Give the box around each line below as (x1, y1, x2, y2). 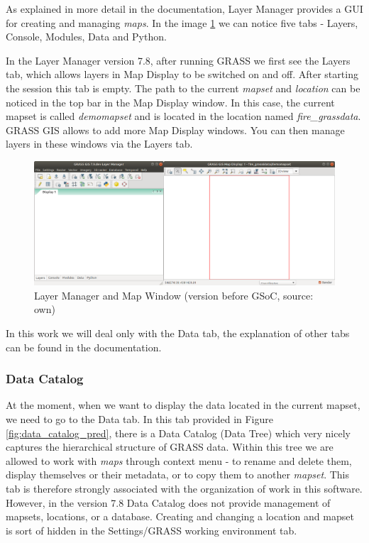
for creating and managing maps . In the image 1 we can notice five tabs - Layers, (6, 15, 358, 30)
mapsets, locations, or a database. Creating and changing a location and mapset (6, 509, 354, 524)
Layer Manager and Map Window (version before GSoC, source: (34, 287, 314, 302)
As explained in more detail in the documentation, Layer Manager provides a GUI (6, 1, 363, 16)
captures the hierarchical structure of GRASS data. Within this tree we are (6, 439, 334, 454)
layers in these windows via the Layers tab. (6, 136, 193, 151)
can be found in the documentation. (6, 339, 162, 354)
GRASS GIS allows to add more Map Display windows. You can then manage (6, 122, 345, 137)
